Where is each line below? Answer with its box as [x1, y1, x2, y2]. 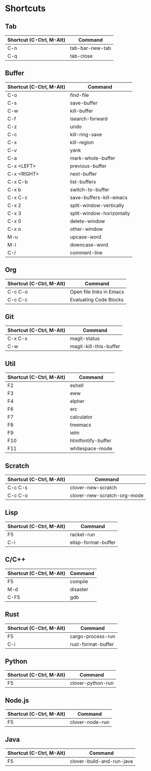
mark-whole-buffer [69, 155, 115, 161]
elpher [69, 398, 85, 405]
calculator [69, 414, 93, 420]
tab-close [69, 53, 93, 59]
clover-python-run [69, 680, 114, 687]
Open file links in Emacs [69, 288, 124, 295]
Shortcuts [5, 3, 46, 14]
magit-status [69, 335, 100, 342]
